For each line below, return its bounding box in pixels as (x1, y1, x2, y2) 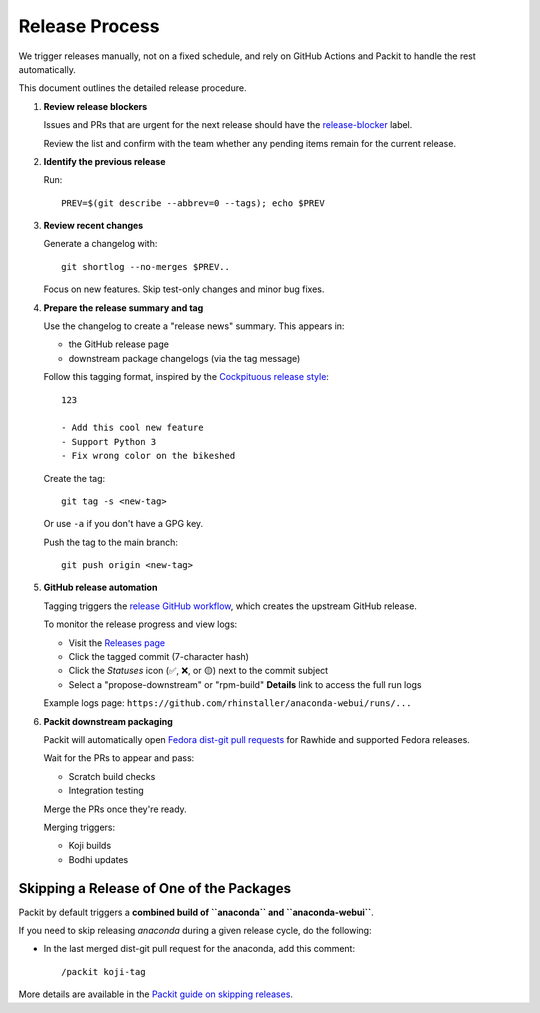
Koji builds (68, 840, 112, 852)
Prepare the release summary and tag (43, 301, 204, 314)
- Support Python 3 (61, 436, 157, 447)
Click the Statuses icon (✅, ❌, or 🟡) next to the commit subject (68, 665, 329, 677)
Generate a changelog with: (43, 238, 158, 250)
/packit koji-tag (61, 966, 146, 977)
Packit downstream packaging (43, 715, 174, 727)
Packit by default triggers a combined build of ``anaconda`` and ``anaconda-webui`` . (18, 906, 374, 918)
